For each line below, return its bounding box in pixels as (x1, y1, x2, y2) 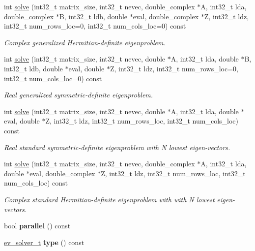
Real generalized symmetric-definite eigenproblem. (4, 90, 153, 100)
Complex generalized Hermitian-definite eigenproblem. (4, 37, 166, 47)
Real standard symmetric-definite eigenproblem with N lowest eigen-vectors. (4, 142, 230, 152)
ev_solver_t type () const (4, 237, 85, 247)
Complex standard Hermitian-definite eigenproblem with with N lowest (4, 194, 215, 204)
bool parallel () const (4, 220, 71, 231)
